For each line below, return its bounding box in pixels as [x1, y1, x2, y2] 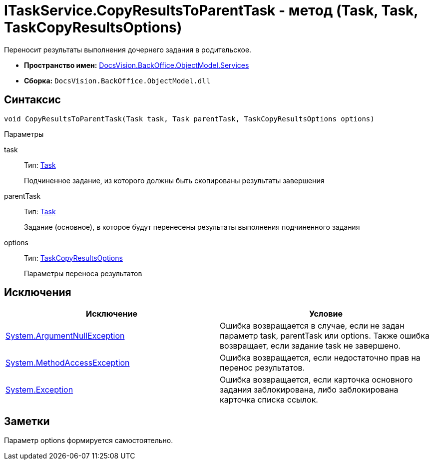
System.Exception [5, 385, 73, 395]
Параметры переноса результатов [24, 269, 142, 278]
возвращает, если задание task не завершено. [220, 341, 401, 351]
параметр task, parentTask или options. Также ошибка [220, 331, 430, 341]
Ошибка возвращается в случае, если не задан [220, 321, 405, 331]
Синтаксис [4, 93, 61, 106]
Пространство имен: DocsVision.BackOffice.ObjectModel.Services [24, 60, 249, 69]
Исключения [4, 286, 71, 299]
